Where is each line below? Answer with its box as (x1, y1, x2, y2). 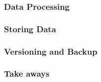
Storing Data (4, 22, 56, 35)
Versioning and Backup (4, 45, 98, 57)
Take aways (4, 67, 50, 80)
